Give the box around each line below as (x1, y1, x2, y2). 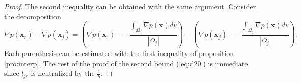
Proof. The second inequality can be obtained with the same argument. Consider (4, 1, 256, 11)
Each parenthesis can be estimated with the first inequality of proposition (4, 48, 234, 58)
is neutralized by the (31, 68, 95, 78)
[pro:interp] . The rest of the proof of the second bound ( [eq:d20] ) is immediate (4, 58, 248, 68)
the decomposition (4, 11, 61, 21)
